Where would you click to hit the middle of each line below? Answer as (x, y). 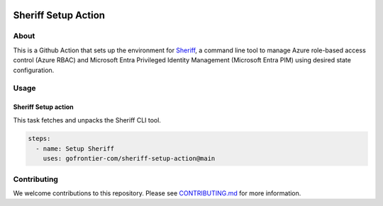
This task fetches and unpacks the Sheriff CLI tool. (87, 120)
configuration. (34, 70)
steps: (39, 139)
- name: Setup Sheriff (75, 148)
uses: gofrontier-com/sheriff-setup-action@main (129, 159)
